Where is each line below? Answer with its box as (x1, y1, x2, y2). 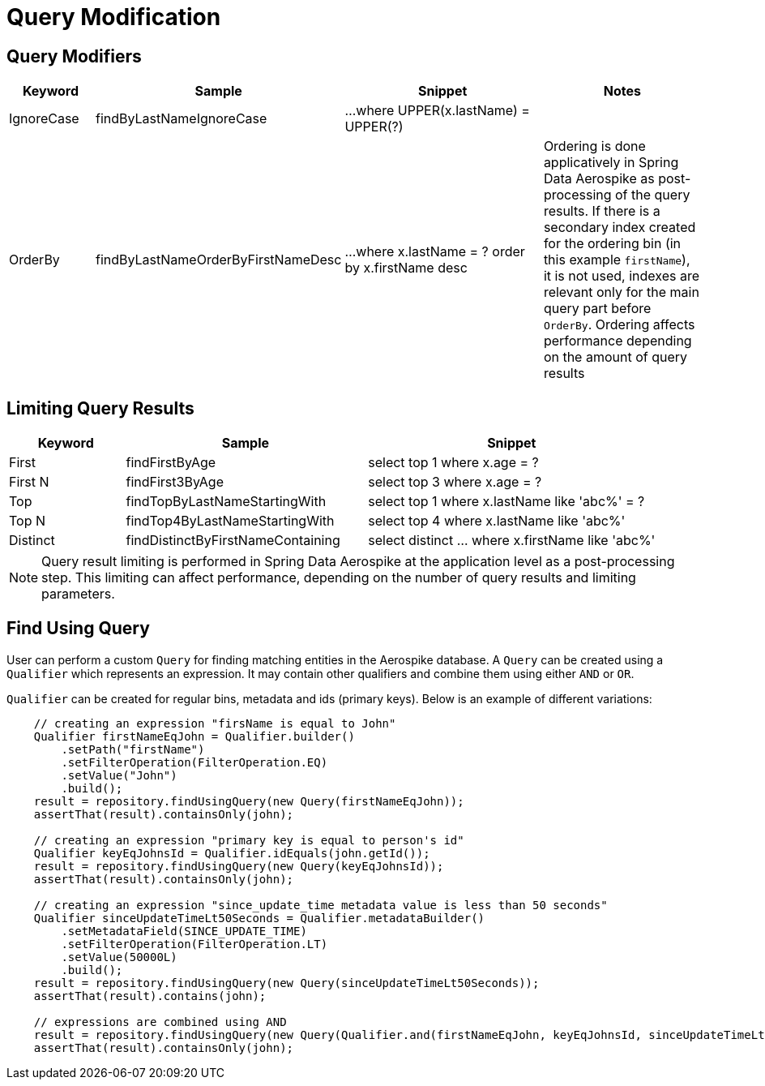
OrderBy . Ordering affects (543, 316, 695, 333)
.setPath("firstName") (61, 742, 205, 756)
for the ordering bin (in (543, 235, 682, 252)
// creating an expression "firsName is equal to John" (33, 716, 396, 730)
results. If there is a (543, 203, 660, 220)
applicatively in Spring (543, 154, 679, 171)
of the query (615, 187, 690, 204)
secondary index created (543, 219, 696, 236)
